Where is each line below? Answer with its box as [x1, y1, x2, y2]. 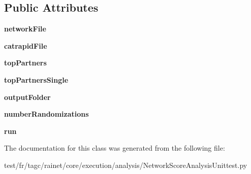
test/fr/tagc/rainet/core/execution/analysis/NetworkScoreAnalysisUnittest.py [4, 159, 247, 170]
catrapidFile [4, 40, 47, 51]
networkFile [4, 23, 46, 34]
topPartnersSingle [4, 74, 69, 85]
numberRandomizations [4, 109, 89, 119]
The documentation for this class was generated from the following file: [4, 143, 225, 153]
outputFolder [4, 91, 51, 102]
